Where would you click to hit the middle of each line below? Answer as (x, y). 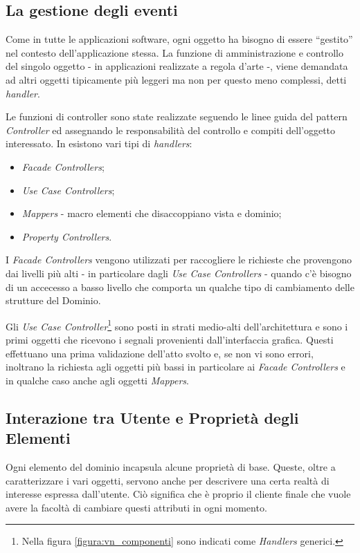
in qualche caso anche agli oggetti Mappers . (97, 380)
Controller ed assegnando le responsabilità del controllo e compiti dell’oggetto (171, 130)
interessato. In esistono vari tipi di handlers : (99, 143)
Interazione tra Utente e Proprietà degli (152, 417)
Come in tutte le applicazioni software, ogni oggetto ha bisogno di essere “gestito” (179, 39)
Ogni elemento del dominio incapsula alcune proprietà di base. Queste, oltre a (171, 466)
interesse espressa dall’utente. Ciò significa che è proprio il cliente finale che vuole (178, 494)
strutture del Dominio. (53, 300)
